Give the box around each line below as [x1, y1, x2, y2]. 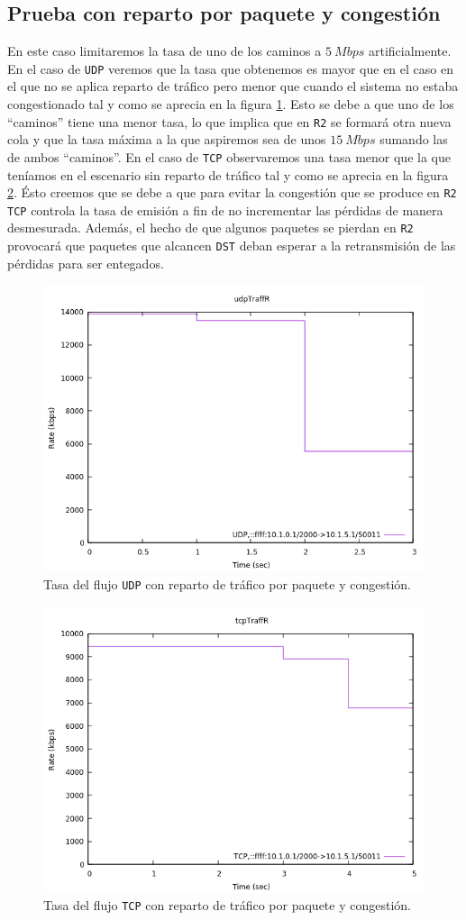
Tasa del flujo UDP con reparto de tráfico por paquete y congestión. [43, 574, 411, 593]
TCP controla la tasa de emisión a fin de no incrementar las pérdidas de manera [7, 200, 443, 219]
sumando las [379, 130, 448, 149]
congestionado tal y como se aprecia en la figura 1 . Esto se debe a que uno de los [7, 95, 454, 114]
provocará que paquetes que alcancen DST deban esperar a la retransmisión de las [7, 236, 456, 255]
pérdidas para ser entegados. [7, 253, 164, 272]
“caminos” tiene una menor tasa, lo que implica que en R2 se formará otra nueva [7, 112, 452, 131]
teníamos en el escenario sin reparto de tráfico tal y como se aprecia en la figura [7, 165, 449, 184]
